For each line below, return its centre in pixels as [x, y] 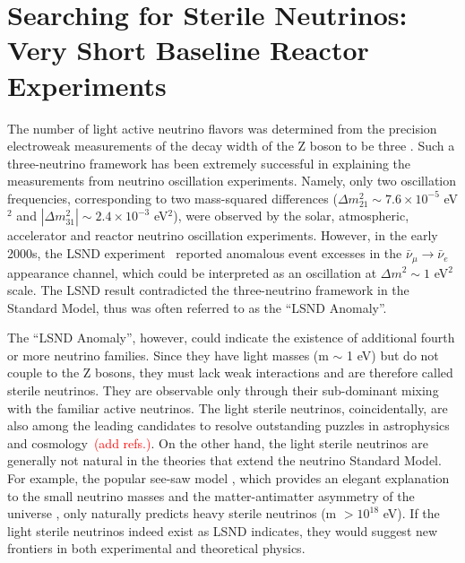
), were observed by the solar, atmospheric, [291, 216]
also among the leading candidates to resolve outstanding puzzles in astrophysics [228, 425]
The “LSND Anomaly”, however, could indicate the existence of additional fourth [231, 338]
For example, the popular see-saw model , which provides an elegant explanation [228, 478]
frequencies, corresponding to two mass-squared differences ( [172, 198]
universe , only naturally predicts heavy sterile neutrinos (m [172, 513]
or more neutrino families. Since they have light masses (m [168, 355]
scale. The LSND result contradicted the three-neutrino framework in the [208, 290]
